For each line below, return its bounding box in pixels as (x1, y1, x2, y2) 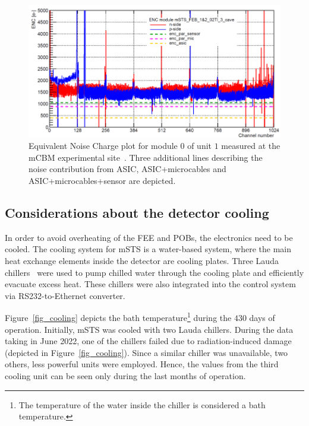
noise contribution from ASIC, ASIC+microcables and (29, 163, 226, 175)
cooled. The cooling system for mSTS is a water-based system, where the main (5, 243, 291, 255)
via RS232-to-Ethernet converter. (5, 289, 125, 301)
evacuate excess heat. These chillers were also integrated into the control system (5, 278, 296, 290)
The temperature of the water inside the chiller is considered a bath (18, 398, 266, 411)
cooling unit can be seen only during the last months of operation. (5, 370, 246, 382)
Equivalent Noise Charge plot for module (29, 139, 178, 152)
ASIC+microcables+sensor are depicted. (29, 174, 176, 187)
